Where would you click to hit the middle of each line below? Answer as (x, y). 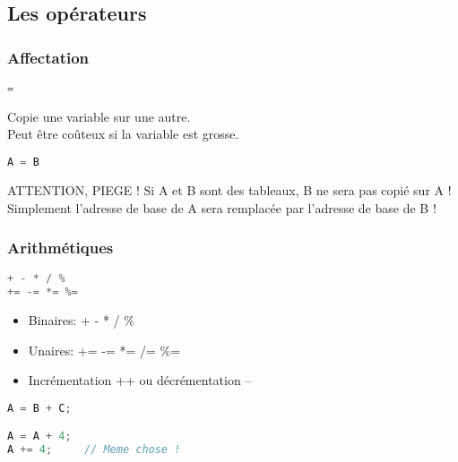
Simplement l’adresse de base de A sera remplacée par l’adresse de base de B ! (222, 207)
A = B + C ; (39, 408)
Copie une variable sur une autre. (99, 116)
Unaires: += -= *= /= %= (104, 350)
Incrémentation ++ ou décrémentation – (140, 380)
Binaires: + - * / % (81, 320)
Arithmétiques (60, 248)
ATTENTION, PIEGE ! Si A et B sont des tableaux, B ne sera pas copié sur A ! (229, 189)
